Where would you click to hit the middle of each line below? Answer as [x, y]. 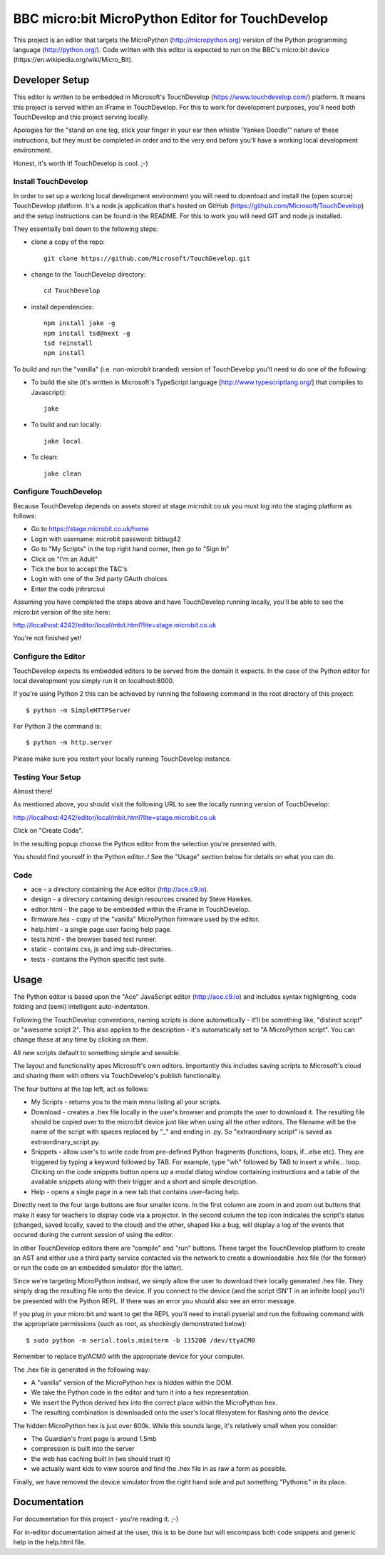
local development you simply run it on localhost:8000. [94, 680]
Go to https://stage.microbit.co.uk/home [90, 529]
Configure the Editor [49, 657]
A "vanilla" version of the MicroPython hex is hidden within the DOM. [132, 1382]
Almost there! [33, 791]
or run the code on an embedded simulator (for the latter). [98, 1268]
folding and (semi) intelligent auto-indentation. [81, 1007]
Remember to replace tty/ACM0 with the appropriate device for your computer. [129, 1356]
